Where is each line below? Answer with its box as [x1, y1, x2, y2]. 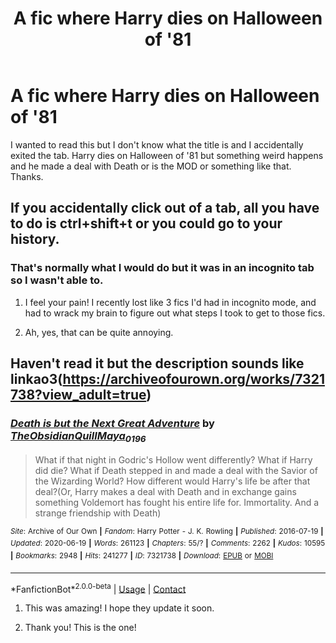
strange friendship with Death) [34, 507, 162, 519]
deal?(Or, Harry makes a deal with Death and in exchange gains [34, 485, 297, 497]
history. [10, 231, 60, 248]
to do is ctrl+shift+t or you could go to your [10, 215, 283, 232]
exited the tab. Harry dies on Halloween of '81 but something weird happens [10, 149, 324, 161]
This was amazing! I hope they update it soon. [24, 602, 215, 614]
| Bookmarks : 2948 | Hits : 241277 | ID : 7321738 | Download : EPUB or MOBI [10, 550, 274, 561]
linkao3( [10, 371, 63, 388]
